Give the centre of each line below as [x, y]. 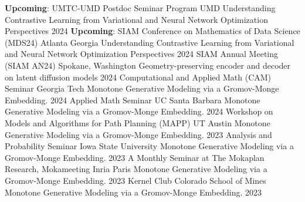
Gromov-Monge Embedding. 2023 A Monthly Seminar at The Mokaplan [135, 157]
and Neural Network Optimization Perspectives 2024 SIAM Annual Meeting [142, 54]
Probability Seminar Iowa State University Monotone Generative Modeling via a [149, 146]
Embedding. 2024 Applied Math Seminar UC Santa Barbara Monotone [133, 100]
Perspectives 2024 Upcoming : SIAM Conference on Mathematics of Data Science [152, 31]
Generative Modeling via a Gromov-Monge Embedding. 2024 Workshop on [139, 111]
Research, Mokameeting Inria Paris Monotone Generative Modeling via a [136, 169]
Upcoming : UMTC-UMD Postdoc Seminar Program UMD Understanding [140, 8]
